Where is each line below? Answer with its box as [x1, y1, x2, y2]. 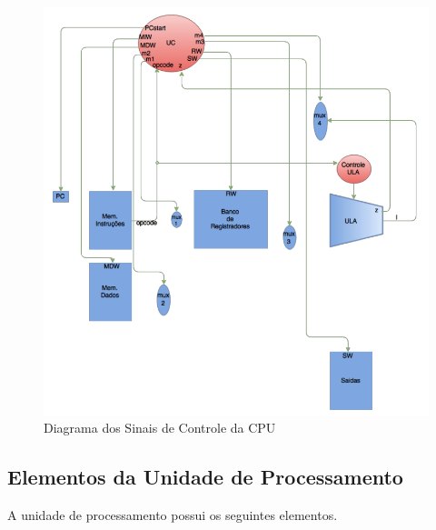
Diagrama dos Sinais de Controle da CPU [44, 418, 276, 437]
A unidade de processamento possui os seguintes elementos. [7, 505, 338, 525]
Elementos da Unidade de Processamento [7, 463, 403, 491]
